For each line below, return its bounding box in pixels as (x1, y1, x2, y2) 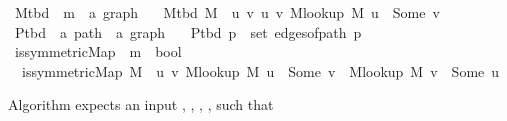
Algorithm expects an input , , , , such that (8, 94, 274, 115)
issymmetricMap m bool (14, 41, 182, 62)
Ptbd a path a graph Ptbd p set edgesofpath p (14, 21, 362, 42)
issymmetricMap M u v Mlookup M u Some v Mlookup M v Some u (21, 60, 500, 81)
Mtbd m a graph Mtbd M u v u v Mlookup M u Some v (14, 2, 440, 22)
